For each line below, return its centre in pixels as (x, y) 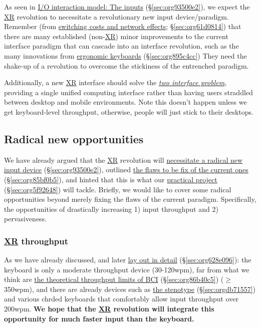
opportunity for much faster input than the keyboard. (99, 318)
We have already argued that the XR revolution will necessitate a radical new (123, 159)
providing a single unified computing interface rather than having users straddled (128, 92)
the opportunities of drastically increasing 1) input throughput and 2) (111, 209)
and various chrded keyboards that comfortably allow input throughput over (121, 299)
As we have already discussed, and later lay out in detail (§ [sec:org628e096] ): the (128, 260)
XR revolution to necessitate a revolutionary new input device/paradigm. (116, 16)
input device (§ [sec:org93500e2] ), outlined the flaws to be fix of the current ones (126, 170)
